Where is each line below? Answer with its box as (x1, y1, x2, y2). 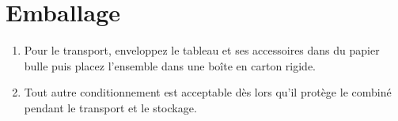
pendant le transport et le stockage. (24, 99, 197, 115)
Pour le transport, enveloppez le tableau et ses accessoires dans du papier (24, 42, 380, 59)
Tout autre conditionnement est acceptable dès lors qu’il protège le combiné (24, 84, 392, 100)
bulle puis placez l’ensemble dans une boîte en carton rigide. (24, 57, 316, 74)
